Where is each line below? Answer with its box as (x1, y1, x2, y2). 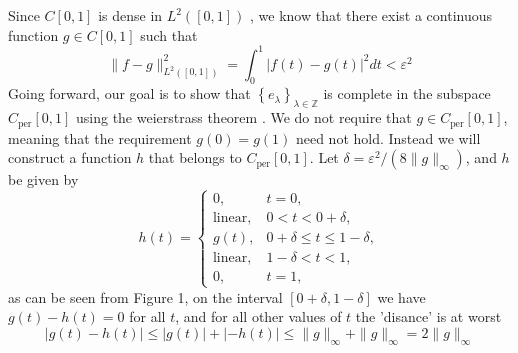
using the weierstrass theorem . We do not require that (75, 107, 412, 128)
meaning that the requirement (8, 127, 192, 148)
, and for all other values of (175, 306, 342, 327)
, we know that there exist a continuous (249, 5, 493, 25)
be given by (8, 169, 79, 190)
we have (377, 286, 426, 307)
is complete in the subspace (323, 83, 491, 104)
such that (140, 24, 198, 45)
